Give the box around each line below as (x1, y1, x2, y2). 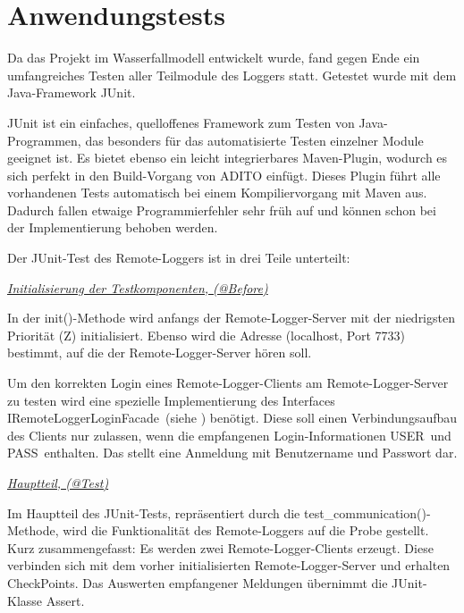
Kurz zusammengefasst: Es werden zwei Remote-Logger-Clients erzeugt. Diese (7, 538, 434, 557)
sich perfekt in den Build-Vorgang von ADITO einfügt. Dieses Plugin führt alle (7, 165, 441, 184)
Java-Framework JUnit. (7, 83, 136, 102)
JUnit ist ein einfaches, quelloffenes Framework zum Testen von (7, 113, 355, 131)
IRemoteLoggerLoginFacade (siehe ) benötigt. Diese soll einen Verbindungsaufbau (7, 408, 458, 427)
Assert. (46, 591, 85, 609)
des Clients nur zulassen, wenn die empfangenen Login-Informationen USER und (7, 425, 451, 444)
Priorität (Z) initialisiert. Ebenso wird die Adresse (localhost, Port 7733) (7, 325, 405, 344)
